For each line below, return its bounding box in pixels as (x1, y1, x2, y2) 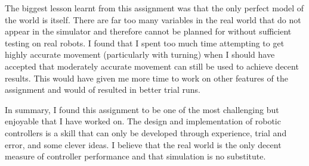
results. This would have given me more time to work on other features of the (5, 71, 288, 84)
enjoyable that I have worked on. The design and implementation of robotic (5, 115, 281, 127)
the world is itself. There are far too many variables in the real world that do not (5, 13, 301, 26)
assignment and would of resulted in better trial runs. (5, 83, 200, 96)
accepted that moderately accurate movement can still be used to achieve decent (5, 59, 299, 72)
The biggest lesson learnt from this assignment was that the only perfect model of (5, 2, 304, 14)
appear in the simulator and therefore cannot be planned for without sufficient (5, 25, 292, 37)
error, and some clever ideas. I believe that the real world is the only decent (5, 138, 282, 151)
